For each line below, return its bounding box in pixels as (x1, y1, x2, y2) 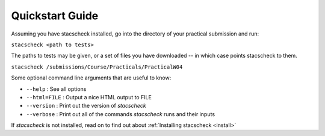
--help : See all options (26, 85, 87, 93)
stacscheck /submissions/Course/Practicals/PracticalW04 (11, 63, 183, 70)
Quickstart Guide (11, 9, 99, 22)
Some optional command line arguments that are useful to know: (11, 74, 172, 81)
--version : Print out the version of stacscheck (26, 102, 147, 110)
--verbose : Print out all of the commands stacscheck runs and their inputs (26, 110, 215, 117)
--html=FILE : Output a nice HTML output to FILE (26, 93, 152, 100)
